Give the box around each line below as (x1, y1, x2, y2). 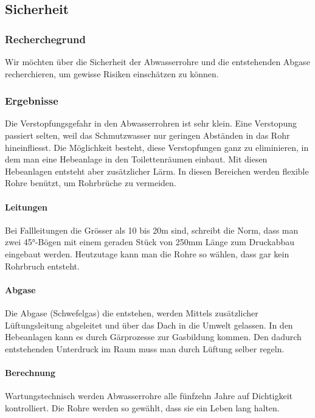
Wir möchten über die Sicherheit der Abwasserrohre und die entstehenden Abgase (5, 55, 310, 68)
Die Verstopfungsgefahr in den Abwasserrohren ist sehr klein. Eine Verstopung (5, 117, 297, 130)
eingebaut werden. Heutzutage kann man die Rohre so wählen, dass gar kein (5, 247, 289, 260)
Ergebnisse (5, 93, 58, 108)
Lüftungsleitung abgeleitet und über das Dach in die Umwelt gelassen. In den (5, 318, 293, 331)
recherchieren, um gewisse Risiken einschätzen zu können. (5, 67, 219, 80)
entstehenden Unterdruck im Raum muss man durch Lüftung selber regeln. (5, 342, 285, 355)
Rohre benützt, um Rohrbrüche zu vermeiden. (5, 176, 176, 189)
